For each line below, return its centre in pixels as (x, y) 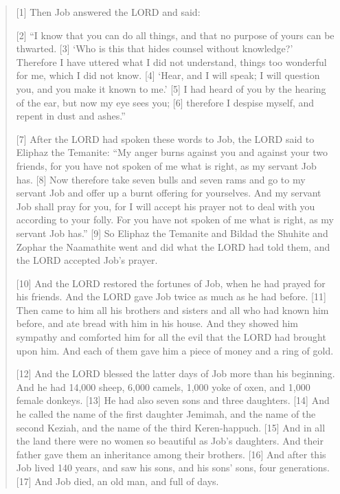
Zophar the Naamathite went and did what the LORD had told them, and (173, 246)
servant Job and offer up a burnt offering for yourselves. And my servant (169, 193)
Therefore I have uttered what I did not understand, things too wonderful (171, 61)
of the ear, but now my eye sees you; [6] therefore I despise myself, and (165, 102)
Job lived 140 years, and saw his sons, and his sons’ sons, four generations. (173, 468)
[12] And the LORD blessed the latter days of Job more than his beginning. (175, 373)
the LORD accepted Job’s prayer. (87, 260)
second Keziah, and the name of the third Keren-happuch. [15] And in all (171, 427)
